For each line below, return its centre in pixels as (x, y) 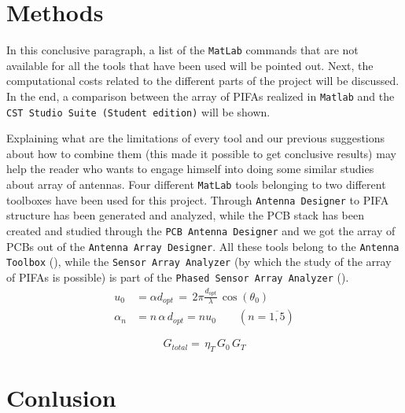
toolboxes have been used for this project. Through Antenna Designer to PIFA (198, 199)
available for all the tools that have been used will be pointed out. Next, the (190, 65)
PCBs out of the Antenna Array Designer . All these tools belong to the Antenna (203, 246)
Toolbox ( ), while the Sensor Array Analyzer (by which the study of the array (199, 262)
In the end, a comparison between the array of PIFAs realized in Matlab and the (201, 96)
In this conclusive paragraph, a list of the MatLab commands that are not (182, 50)
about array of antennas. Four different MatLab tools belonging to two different (196, 184)
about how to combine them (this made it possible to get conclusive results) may (201, 153)
